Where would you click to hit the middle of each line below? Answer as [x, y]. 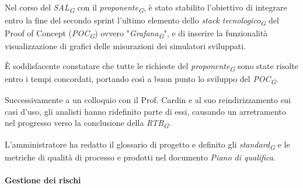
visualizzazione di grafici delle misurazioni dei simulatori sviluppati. [126, 46]
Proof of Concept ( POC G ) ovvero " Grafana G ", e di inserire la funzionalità [136, 34]
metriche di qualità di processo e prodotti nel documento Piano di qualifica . [140, 157]
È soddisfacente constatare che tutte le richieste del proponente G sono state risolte [151, 66]
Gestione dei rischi [43, 180]
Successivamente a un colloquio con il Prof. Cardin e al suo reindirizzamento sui [148, 100]
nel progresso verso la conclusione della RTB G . [88, 124]
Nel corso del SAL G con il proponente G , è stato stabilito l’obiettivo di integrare [146, 8]
